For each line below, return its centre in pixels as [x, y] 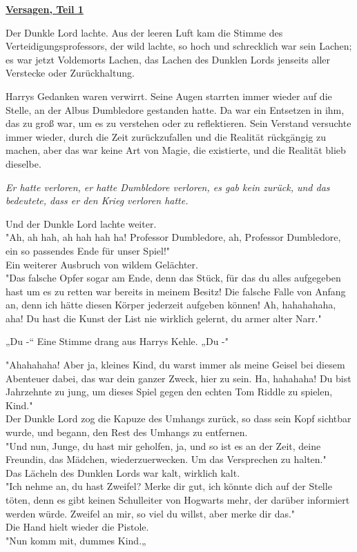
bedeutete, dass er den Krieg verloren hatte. [97, 200]
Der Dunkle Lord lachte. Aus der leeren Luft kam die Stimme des [144, 32]
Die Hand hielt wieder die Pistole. [77, 527]
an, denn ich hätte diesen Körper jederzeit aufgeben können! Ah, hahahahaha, [171, 305]
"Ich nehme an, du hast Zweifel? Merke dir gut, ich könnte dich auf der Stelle [169, 486]
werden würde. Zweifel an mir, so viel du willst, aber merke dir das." [151, 513]
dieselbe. [23, 163]
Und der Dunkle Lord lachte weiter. [81, 223]
